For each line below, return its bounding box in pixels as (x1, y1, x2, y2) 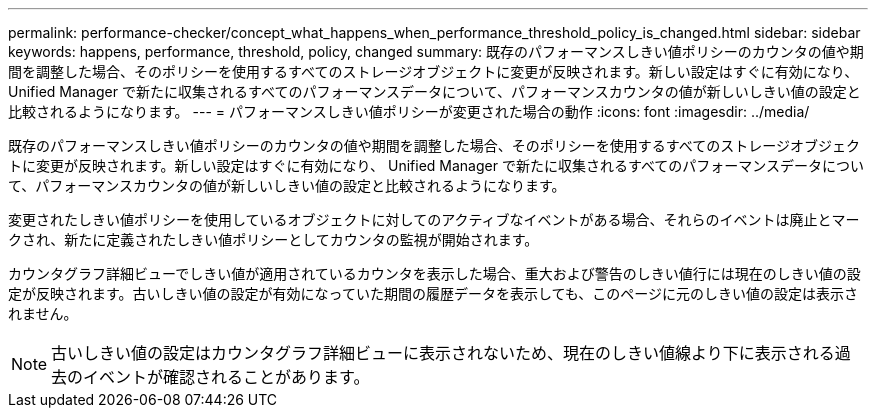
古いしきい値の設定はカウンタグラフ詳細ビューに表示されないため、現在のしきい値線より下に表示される (51, 343, 835, 363)
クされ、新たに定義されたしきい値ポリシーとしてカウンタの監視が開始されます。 (8, 231, 539, 248)
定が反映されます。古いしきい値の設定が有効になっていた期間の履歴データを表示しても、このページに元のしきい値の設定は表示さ (8, 285, 859, 302)
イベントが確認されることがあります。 (83, 367, 370, 387)
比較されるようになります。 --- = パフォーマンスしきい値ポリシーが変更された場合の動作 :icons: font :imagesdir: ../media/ (8, 103, 810, 120)
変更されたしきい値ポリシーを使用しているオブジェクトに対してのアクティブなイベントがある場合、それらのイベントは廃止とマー (8, 211, 860, 228)
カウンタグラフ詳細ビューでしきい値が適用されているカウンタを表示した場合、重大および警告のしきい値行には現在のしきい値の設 (8, 265, 861, 282)
